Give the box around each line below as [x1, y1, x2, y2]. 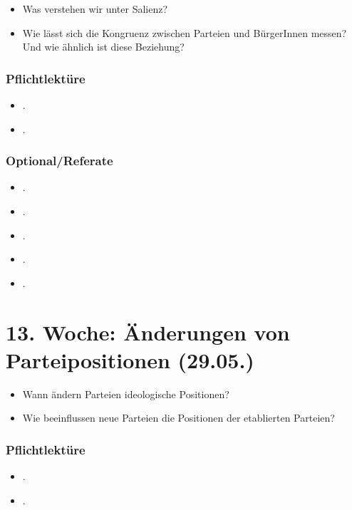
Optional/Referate [6, 152, 113, 170]
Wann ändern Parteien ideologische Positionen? [22, 386, 229, 401]
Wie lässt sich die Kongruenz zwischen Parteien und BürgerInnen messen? [22, 25, 347, 40]
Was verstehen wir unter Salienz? [22, 1, 168, 16]
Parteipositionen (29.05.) [6, 345, 254, 374]
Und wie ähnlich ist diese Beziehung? [22, 39, 185, 54]
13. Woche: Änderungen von [6, 317, 290, 346]
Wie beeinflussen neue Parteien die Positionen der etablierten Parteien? [22, 410, 335, 425]
